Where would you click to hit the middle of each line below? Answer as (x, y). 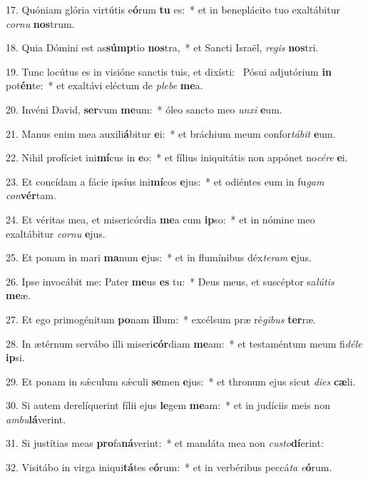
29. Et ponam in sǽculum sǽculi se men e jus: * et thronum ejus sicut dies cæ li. (181, 381)
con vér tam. (31, 195)
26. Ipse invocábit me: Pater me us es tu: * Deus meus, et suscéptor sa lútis (170, 281)
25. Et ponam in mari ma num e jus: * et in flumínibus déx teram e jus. (159, 257)
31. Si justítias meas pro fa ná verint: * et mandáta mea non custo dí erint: (165, 443)
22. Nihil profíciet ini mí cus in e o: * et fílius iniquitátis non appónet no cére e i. (177, 157)
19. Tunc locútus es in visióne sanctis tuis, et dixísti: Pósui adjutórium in (169, 71)
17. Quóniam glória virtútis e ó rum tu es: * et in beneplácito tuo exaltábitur (173, 9)
